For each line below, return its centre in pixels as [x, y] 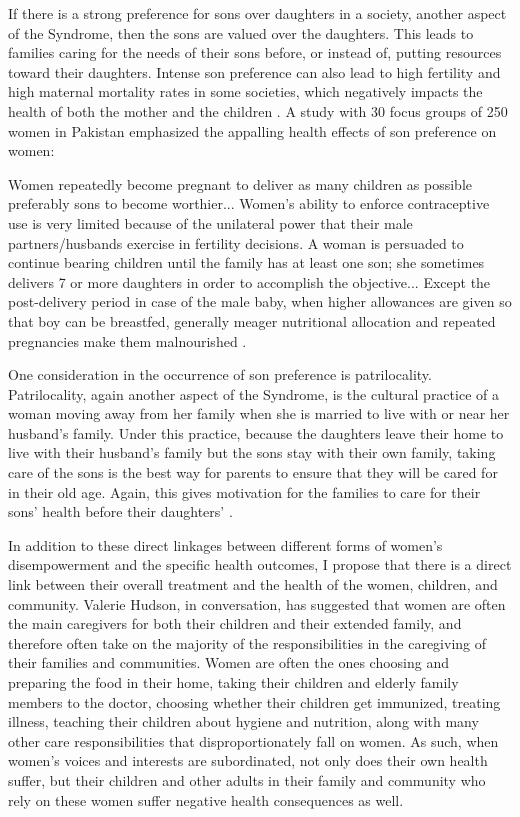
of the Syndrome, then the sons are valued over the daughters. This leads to [241, 32]
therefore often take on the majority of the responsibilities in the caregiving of [247, 642]
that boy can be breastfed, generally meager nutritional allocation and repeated [252, 320]
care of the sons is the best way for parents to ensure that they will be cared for [253, 472]
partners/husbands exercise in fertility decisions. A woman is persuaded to [236, 242]
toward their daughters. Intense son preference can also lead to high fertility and [254, 71]
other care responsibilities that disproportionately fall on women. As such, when [253, 740]
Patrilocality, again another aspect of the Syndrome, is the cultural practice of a [253, 393]
